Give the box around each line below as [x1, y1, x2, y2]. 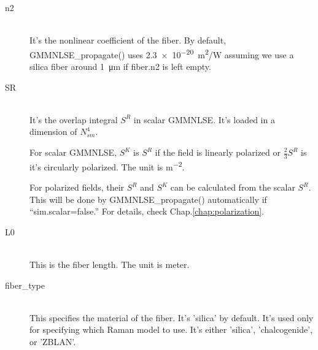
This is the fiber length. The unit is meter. [29, 258, 190, 271]
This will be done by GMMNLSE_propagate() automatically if [29, 192, 267, 205]
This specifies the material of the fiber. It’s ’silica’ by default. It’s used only [29, 311, 314, 324]
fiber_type [5, 278, 45, 291]
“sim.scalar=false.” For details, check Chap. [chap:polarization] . [29, 205, 265, 218]
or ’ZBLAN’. [29, 335, 76, 348]
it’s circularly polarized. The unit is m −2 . [29, 158, 185, 173]
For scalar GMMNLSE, [29, 146, 117, 158]
